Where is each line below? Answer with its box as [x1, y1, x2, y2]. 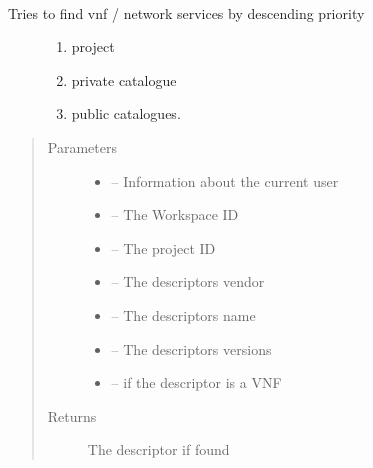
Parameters [47, 136, 117, 157]
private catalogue [71, 69, 177, 90]
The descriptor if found [87, 439, 230, 460]
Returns [47, 405, 97, 426]
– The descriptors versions [111, 338, 272, 359]
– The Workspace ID [111, 204, 239, 225]
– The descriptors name [111, 304, 256, 325]
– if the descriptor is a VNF [111, 372, 282, 393]
